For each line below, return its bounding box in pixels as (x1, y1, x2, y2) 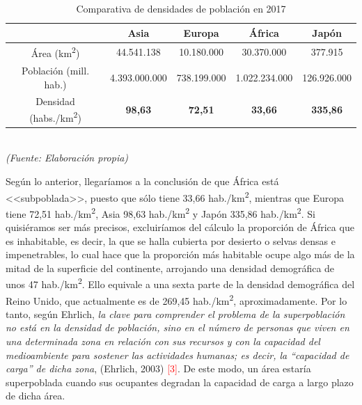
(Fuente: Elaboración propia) (6, 150, 129, 165)
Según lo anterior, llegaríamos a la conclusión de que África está (6, 173, 279, 188)
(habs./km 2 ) (29, 108, 81, 125)
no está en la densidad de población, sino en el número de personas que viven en (6, 320, 349, 335)
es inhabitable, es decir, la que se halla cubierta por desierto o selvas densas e (6, 233, 336, 248)
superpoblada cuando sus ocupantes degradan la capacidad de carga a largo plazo (6, 374, 354, 389)
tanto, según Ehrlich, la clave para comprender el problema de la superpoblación (6, 306, 345, 321)
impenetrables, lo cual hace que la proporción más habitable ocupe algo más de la (6, 247, 355, 262)
